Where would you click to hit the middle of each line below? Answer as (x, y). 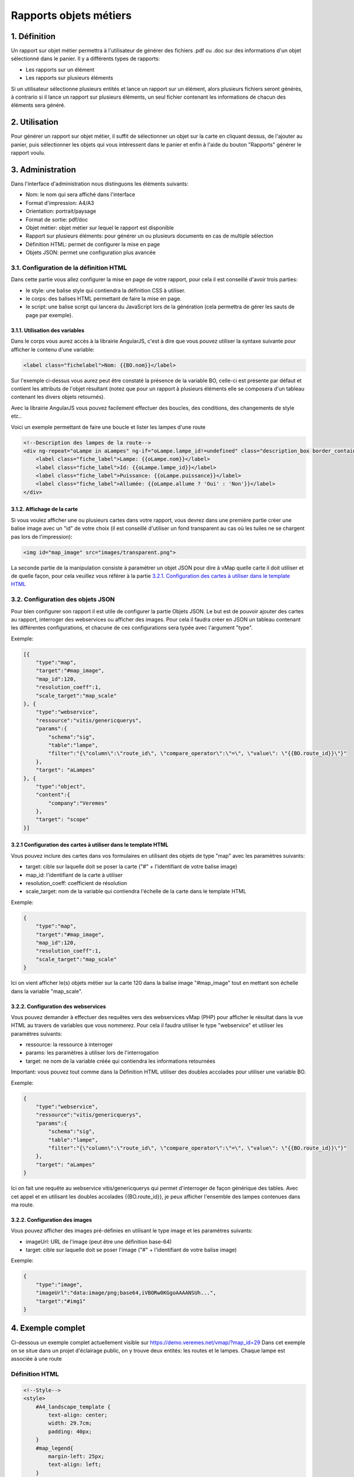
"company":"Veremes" (78, 803)
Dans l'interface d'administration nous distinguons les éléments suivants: (100, 184)
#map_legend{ (55, 1448)
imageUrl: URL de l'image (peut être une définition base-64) (99, 1241)
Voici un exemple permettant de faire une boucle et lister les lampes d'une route (108, 427)
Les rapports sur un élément (60, 69)
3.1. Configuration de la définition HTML (69, 268)
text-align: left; (75, 1465)
